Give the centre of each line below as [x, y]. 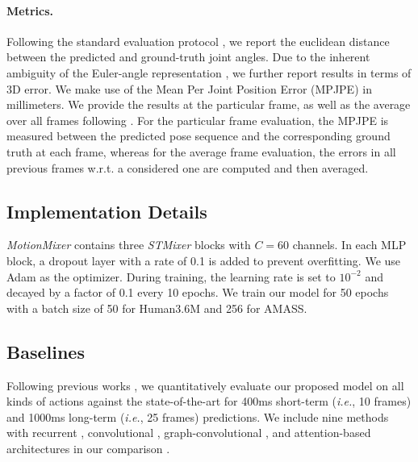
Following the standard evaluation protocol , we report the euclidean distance [198, 41]
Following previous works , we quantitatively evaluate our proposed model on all [205, 385]
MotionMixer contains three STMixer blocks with [129, 245]
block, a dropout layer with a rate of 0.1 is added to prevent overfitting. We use [204, 260]
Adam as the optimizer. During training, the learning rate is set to [171, 276]
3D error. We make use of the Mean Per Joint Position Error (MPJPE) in [189, 88]
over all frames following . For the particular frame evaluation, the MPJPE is [198, 120]
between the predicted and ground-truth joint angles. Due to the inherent [188, 57]
